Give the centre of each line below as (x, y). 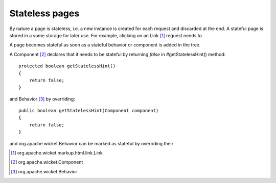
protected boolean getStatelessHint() (67, 66)
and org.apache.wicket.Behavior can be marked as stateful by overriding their (91, 143)
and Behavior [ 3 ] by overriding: (42, 99)
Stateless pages (44, 13)
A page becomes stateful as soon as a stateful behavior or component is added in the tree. (105, 45)
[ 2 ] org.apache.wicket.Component (47, 162)
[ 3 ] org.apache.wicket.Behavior (44, 171)
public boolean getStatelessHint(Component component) (89, 111)
